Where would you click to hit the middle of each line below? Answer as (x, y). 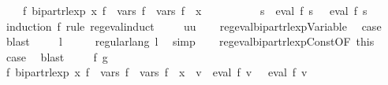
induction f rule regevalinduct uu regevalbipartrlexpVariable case (194, 26)
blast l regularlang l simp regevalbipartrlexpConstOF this (190, 41)
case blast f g (57, 56)
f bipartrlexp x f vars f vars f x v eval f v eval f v (157, 72)
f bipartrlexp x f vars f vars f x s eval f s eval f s (195, 10)
